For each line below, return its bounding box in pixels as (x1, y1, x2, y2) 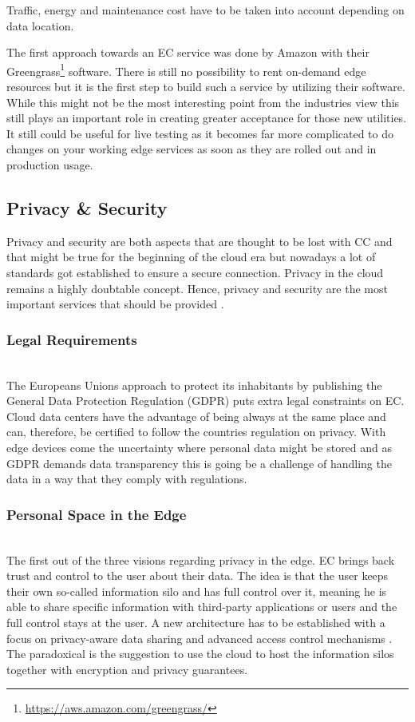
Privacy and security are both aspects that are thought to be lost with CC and (6, 232, 393, 249)
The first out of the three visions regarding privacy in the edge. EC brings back (6, 551, 395, 568)
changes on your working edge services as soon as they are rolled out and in (6, 141, 377, 157)
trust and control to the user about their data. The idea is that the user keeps (6, 567, 389, 584)
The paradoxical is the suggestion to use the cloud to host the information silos (6, 645, 394, 662)
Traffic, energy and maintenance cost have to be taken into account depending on (6, 2, 405, 18)
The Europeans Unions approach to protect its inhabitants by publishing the (6, 376, 382, 393)
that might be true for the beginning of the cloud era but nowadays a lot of (6, 248, 376, 265)
